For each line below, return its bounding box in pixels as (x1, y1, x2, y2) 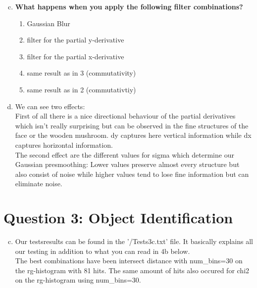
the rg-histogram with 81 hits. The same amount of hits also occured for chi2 (15, 265, 250, 275)
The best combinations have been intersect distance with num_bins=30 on (15, 255, 243, 266)
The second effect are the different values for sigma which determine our (15, 149, 234, 160)
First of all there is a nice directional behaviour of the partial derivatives (15, 111, 236, 121)
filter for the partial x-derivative (27, 51, 124, 61)
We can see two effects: (15, 101, 85, 111)
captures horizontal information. (15, 139, 113, 150)
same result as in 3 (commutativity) (27, 68, 136, 78)
